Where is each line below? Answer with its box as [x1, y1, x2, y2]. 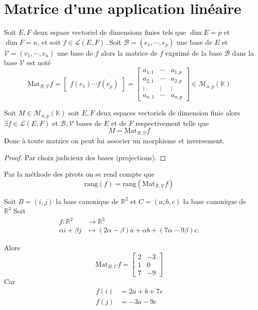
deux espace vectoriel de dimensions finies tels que [33, 27, 186, 37]
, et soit [37, 36, 61, 47]
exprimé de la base [165, 47, 222, 58]
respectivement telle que [135, 117, 209, 128]
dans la [232, 47, 254, 58]
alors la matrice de [100, 47, 158, 58]
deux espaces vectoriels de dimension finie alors [96, 107, 241, 118]
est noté [26, 57, 51, 68]
